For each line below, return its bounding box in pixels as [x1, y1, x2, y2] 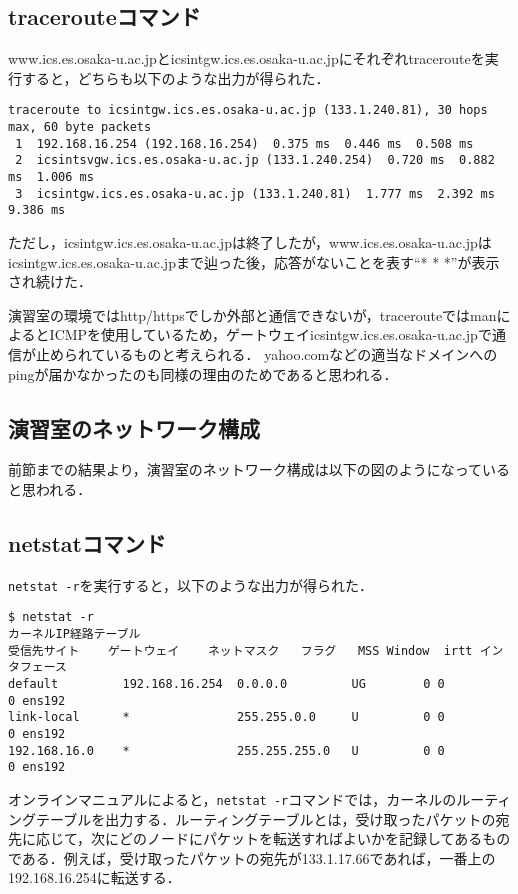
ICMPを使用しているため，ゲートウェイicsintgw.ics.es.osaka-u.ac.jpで [49, 324, 492, 345]
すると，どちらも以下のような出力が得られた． [21, 67, 330, 88]
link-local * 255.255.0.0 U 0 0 [8, 710, 445, 725]
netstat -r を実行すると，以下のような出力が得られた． [8, 574, 374, 595]
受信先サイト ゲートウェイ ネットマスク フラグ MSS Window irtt [8, 643, 473, 658]
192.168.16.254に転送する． [8, 867, 181, 888]
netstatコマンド [8, 527, 166, 558]
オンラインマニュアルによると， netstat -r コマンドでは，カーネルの [8, 788, 457, 809]
